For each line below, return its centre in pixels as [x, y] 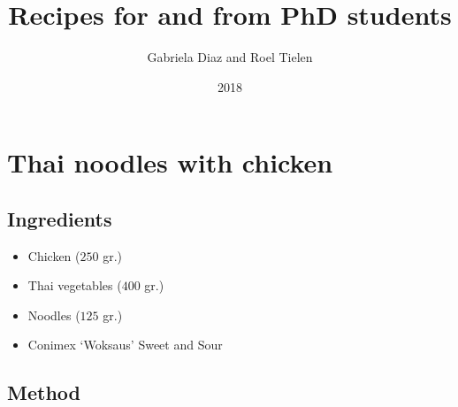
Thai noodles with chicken [170, 162]
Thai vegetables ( [75, 285]
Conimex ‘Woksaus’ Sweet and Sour [125, 345]
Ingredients [60, 218]
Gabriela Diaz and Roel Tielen [230, 57]
